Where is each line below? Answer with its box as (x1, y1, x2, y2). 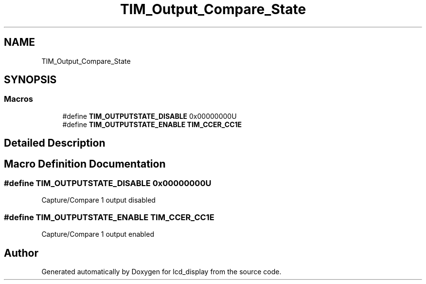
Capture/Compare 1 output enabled (41, 230, 154, 239)
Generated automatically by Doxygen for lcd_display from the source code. (41, 267, 282, 276)
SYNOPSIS (4, 74, 57, 86)
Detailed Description (4, 137, 106, 150)
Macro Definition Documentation (4, 157, 166, 170)
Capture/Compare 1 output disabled (41, 196, 156, 205)
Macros (4, 94, 33, 104)
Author (4, 246, 38, 259)
